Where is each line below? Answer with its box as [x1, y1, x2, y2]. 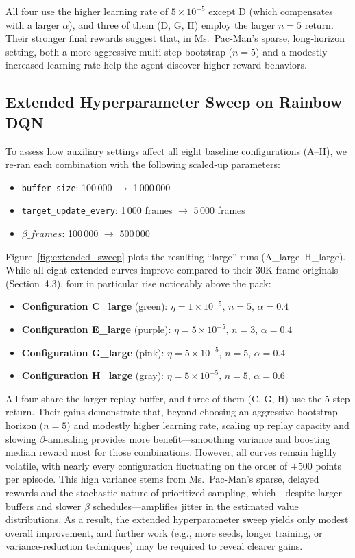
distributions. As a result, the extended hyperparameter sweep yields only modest [5, 512, 349, 526]
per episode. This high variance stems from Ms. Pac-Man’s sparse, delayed [5, 472, 319, 486]
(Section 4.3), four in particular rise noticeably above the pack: [5, 276, 271, 290]
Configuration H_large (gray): [21, 368, 164, 383]
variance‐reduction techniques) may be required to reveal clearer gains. [5, 539, 303, 553]
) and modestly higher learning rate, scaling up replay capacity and [66, 418, 350, 432]
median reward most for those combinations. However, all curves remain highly [5, 445, 337, 459]
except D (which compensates [208, 4, 333, 18]
